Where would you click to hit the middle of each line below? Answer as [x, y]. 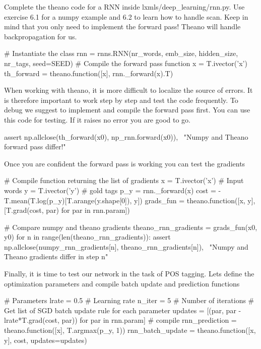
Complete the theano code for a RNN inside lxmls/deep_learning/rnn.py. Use [124, 7]
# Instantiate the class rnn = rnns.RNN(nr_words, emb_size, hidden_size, [121, 53]
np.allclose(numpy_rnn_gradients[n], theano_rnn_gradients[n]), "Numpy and [126, 246]
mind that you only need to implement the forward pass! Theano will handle [122, 26]
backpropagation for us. [41, 36]
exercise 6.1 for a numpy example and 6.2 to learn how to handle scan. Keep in [126, 16]
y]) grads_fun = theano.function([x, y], [194, 200]
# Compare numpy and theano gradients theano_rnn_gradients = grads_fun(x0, [131, 227]
